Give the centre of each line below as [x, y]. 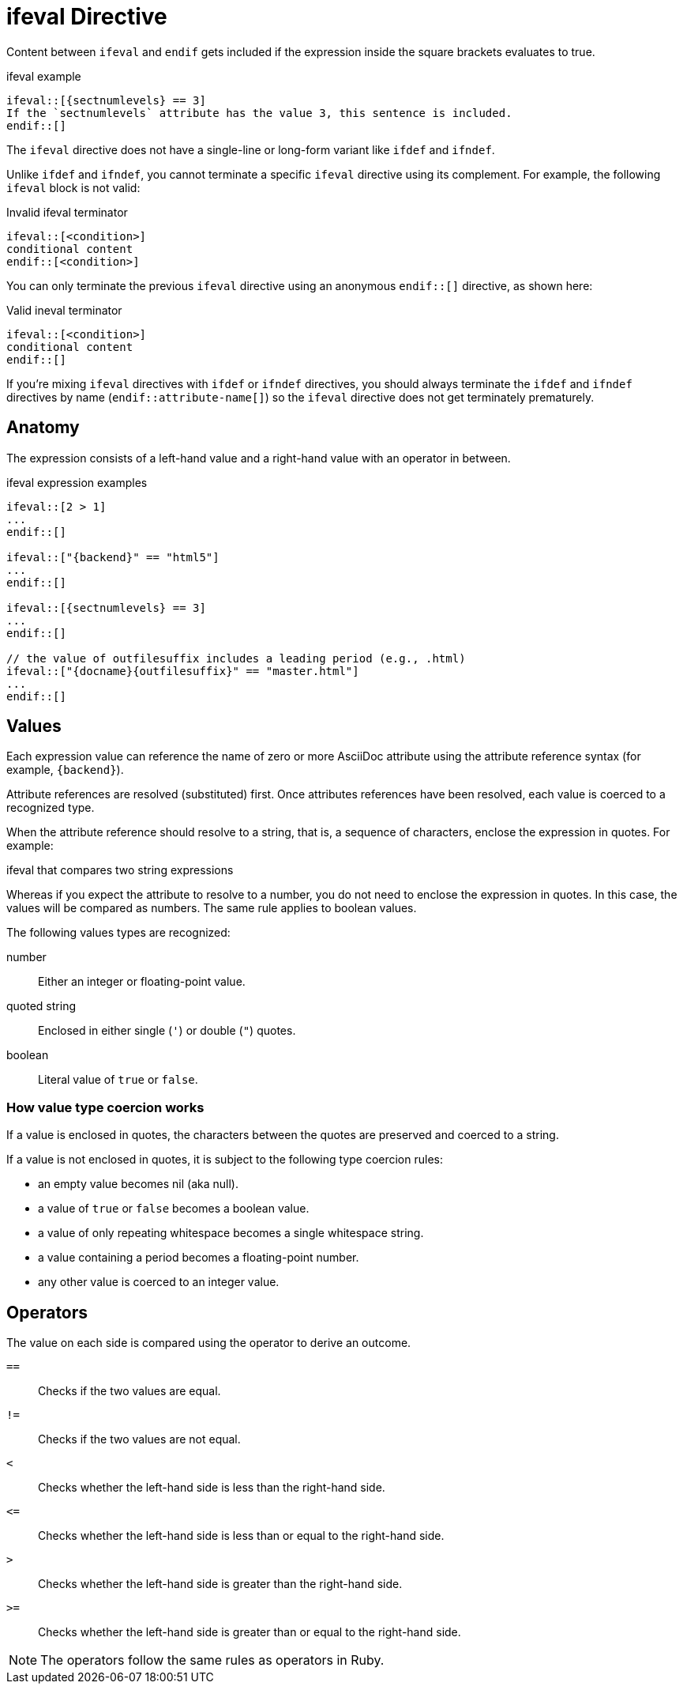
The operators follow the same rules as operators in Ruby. [212, 1660]
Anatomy [43, 428]
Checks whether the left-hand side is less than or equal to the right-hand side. [241, 1536]
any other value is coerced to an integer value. [159, 1282]
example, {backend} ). [65, 770]
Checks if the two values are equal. [129, 1391]
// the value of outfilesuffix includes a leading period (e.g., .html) [236, 658]
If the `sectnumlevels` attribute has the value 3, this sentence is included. [259, 113]
